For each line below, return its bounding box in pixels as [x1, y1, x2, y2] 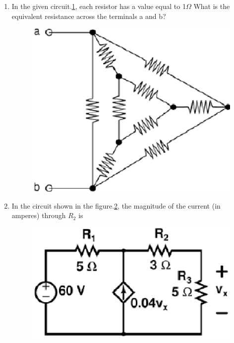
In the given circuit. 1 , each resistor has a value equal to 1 [11, 1, 186, 11]
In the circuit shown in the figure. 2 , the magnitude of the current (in [11, 200, 221, 211]
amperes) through [11, 210, 66, 221]
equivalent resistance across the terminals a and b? [11, 10, 166, 21]
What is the [193, 1, 230, 11]
